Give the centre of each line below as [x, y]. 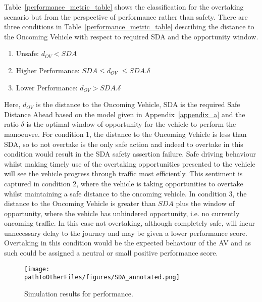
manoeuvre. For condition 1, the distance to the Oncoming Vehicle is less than [125, 134]
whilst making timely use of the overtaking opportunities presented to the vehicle [130, 163]
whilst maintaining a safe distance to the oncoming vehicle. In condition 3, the [125, 193]
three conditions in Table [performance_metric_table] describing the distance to [129, 27]
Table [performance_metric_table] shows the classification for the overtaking [124, 7]
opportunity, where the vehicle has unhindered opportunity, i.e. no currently [122, 213]
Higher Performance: [48, 70]
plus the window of [205, 203]
